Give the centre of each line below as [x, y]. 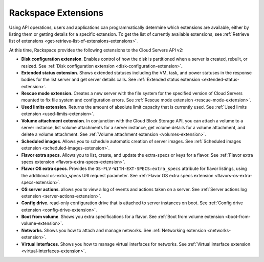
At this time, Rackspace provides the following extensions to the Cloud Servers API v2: [96, 50]
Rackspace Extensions [56, 13]
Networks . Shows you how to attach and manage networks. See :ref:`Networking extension [114, 230]
